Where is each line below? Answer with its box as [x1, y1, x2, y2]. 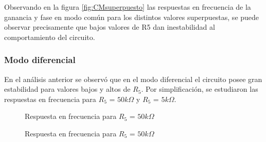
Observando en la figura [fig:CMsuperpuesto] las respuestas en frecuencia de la [4, 2, 251, 12]
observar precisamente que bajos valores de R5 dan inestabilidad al [4, 22, 215, 32]
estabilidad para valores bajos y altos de [4, 84, 131, 94]
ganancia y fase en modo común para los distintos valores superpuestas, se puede [4, 11, 259, 22]
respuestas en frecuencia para [4, 93, 96, 104]
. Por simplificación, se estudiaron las [141, 84, 258, 94]
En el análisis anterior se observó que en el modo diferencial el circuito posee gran [4, 73, 262, 84]
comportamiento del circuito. [4, 31, 95, 42]
